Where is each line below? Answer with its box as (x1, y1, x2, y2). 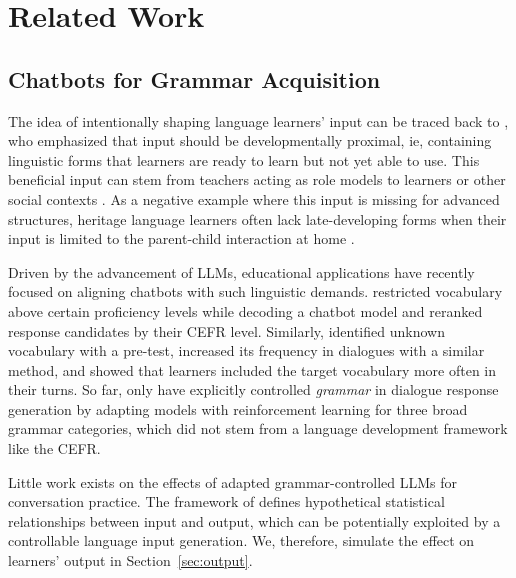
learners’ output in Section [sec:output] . (8, 550, 253, 571)
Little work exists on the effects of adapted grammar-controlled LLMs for (8, 471, 458, 492)
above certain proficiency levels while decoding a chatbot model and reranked (8, 300, 483, 321)
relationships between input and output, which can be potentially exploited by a (8, 510, 501, 531)
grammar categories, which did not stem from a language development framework (8, 418, 508, 439)
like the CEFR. (8, 438, 101, 459)
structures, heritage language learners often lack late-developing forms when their (8, 208, 507, 229)
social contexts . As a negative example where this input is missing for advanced (8, 188, 500, 209)
